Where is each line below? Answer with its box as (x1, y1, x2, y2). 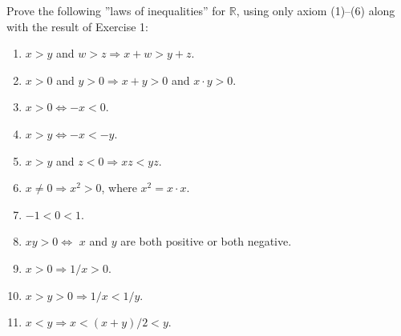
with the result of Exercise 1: (6, 18, 148, 34)
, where (101, 179, 137, 196)
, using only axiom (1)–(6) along (236, 2, 395, 18)
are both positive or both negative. (120, 233, 292, 250)
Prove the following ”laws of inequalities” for (6, 2, 226, 18)
